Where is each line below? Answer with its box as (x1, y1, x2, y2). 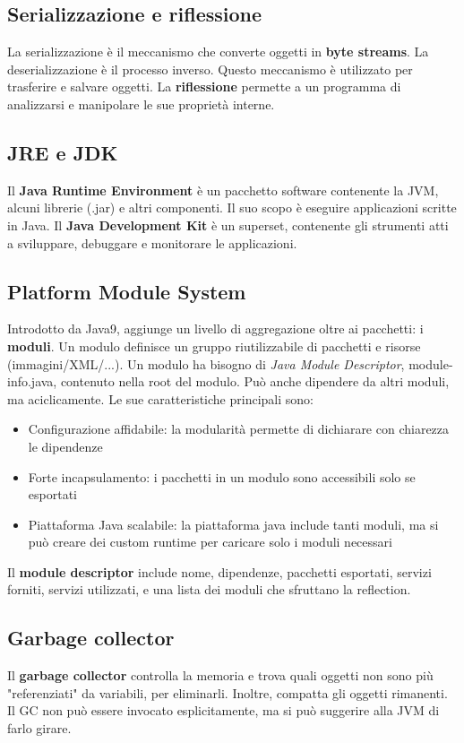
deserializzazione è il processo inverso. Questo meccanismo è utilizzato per (7, 59, 413, 78)
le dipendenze (28, 436, 103, 455)
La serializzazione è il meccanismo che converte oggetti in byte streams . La (7, 42, 429, 61)
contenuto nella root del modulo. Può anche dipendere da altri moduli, (60, 372, 450, 391)
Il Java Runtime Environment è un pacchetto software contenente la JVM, (7, 180, 439, 199)
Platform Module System (7, 277, 246, 305)
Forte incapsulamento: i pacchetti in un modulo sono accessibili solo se (28, 467, 416, 486)
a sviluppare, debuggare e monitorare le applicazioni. (7, 233, 297, 252)
